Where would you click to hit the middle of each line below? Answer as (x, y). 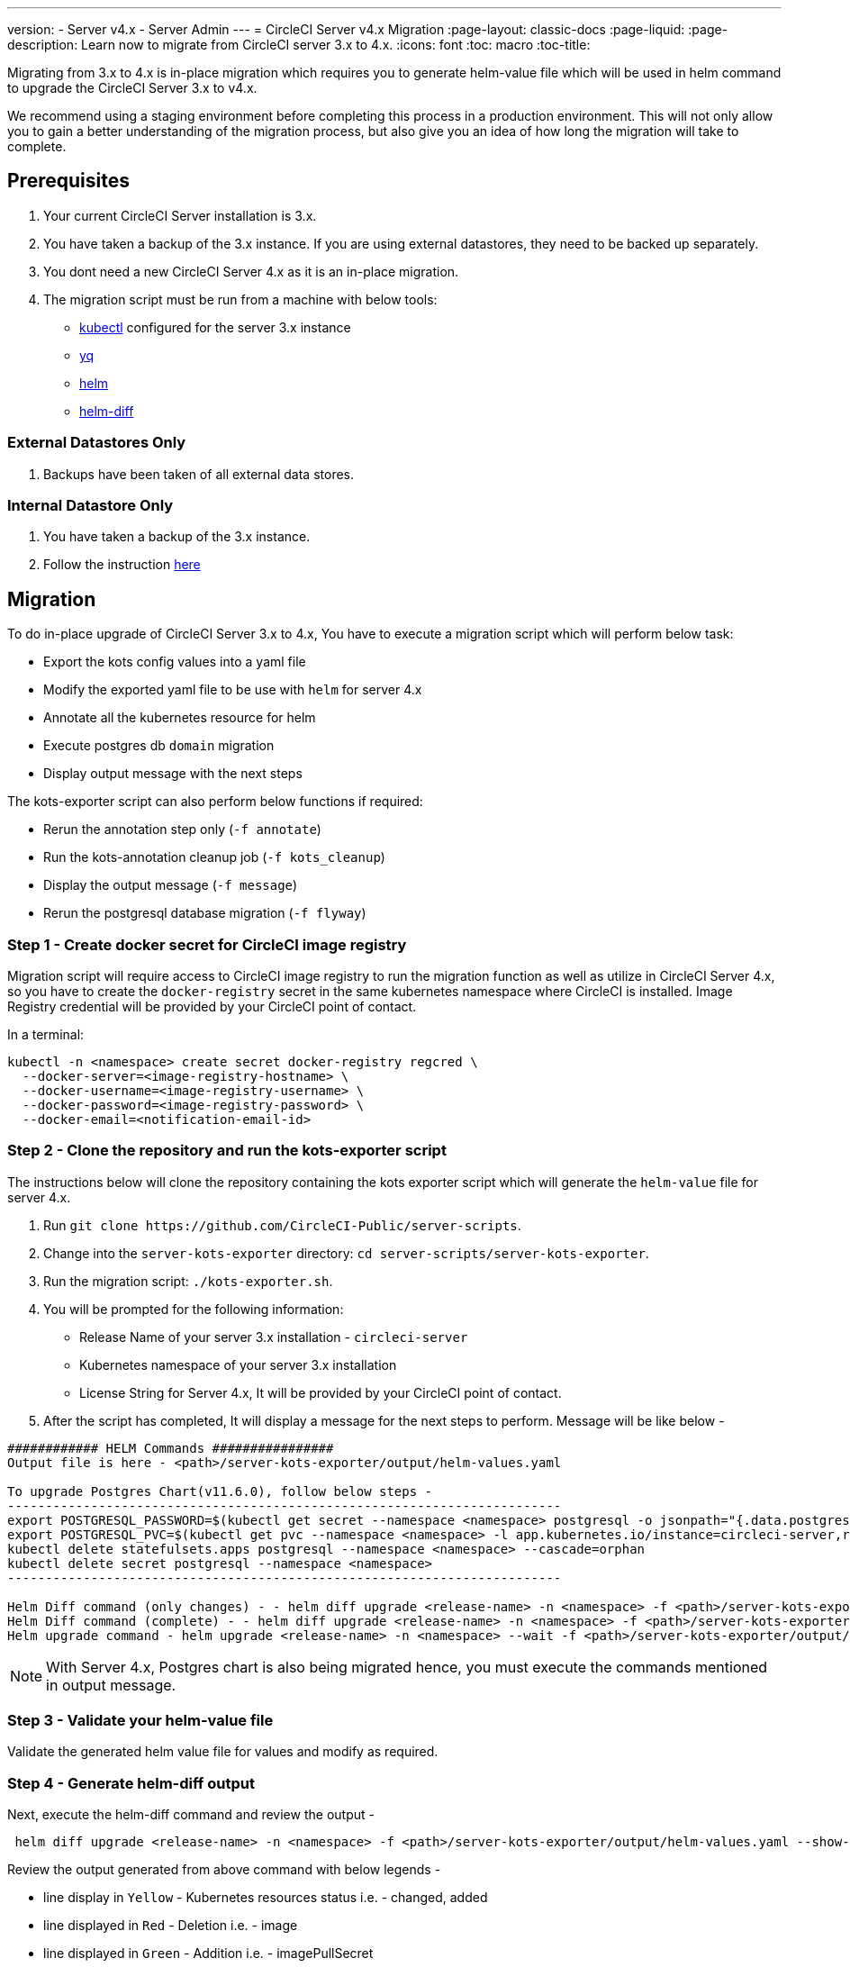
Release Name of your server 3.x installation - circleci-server (274, 1337)
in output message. (111, 1685)
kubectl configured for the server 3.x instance (215, 327)
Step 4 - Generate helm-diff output (131, 1783)
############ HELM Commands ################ (171, 1448)
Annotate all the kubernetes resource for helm (180, 718)
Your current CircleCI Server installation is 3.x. (180, 215)
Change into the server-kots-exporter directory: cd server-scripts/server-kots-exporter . (346, 1253)
